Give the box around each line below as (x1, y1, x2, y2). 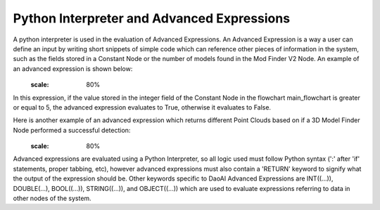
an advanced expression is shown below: (13, 64, 133, 73)
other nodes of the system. (13, 194, 91, 203)
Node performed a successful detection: (13, 126, 131, 134)
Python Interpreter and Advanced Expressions (13, 11, 291, 26)
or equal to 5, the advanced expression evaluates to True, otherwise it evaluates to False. (13, 103, 271, 112)
